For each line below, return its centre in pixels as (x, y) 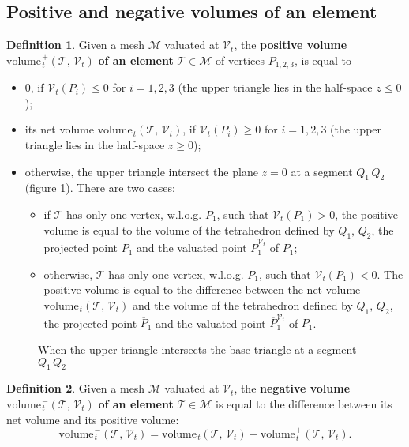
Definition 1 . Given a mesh (76, 45)
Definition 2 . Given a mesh (76, 388)
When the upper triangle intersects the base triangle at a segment (197, 349)
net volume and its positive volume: (93, 419)
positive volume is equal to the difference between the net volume (202, 289)
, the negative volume (292, 388)
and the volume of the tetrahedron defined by (242, 304)
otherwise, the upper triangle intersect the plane (141, 171)
